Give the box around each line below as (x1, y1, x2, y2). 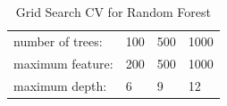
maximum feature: (13, 53, 113, 72)
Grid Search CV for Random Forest (15, 3, 211, 20)
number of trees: (13, 31, 103, 50)
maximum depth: (13, 76, 107, 94)
